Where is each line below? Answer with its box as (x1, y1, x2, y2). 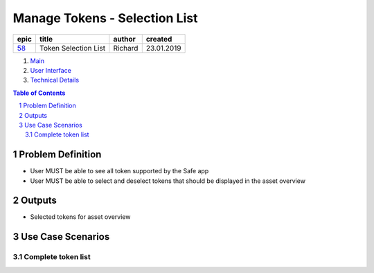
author (113, 34, 136, 44)
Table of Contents (12, 89, 66, 97)
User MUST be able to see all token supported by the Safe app (30, 167, 209, 175)
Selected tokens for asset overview (30, 213, 131, 221)
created (145, 34, 172, 44)
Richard (113, 43, 139, 53)
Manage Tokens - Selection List (12, 10, 198, 26)
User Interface (30, 66, 72, 74)
